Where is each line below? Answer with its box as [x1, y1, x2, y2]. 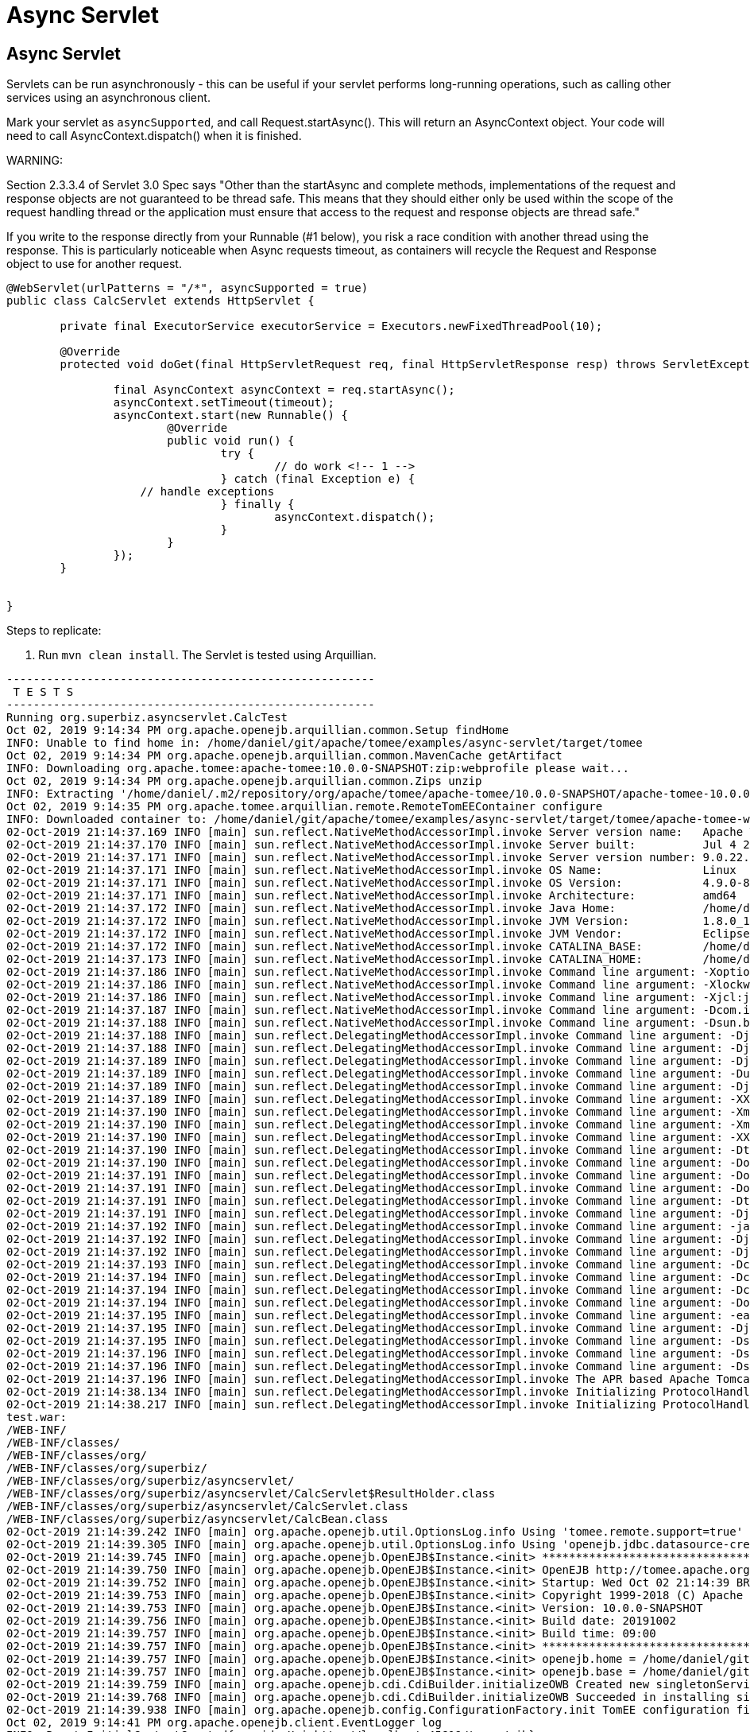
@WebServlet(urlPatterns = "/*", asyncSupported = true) [6, 282, 369, 295]
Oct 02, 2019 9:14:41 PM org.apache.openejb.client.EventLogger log [6, 1716, 442, 1730]
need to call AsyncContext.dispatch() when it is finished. [6, 129, 302, 143]
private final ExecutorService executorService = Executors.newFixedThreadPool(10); [60, 320, 603, 333]
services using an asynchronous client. [6, 91, 211, 105]
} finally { [220, 498, 295, 511]
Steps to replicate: [6, 623, 102, 638]
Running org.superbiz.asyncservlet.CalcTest [6, 711, 288, 724]
